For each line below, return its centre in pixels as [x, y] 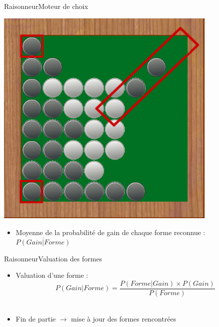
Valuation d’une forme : [52, 275]
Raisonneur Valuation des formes [53, 258]
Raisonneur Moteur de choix [46, 6]
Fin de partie [36, 318]
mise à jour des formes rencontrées [123, 318]
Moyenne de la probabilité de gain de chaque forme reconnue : [110, 232]
